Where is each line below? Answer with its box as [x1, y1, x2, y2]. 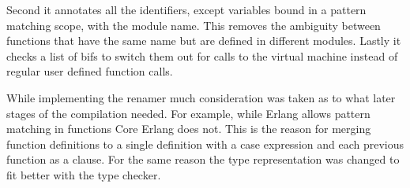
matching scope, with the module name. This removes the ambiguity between [6, 17, 381, 33]
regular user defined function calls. [6, 63, 173, 79]
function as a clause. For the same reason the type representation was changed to [6, 151, 400, 168]
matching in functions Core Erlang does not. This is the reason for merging [6, 120, 371, 137]
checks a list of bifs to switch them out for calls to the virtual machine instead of [6, 47, 398, 64]
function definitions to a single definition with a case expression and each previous [6, 135, 404, 152]
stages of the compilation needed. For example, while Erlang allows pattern [6, 105, 371, 121]
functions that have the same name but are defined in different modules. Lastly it [6, 32, 401, 49]
